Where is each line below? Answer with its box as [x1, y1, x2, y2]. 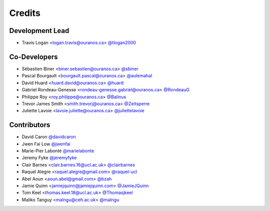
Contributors [9, 121, 50, 129]
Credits [9, 7, 41, 18]
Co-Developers [9, 52, 58, 61]
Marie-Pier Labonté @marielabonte [21, 148, 94, 154]
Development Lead [9, 26, 69, 35]
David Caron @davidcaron [21, 134, 76, 140]
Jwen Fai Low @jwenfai [21, 141, 70, 147]
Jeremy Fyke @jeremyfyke [21, 155, 77, 161]
